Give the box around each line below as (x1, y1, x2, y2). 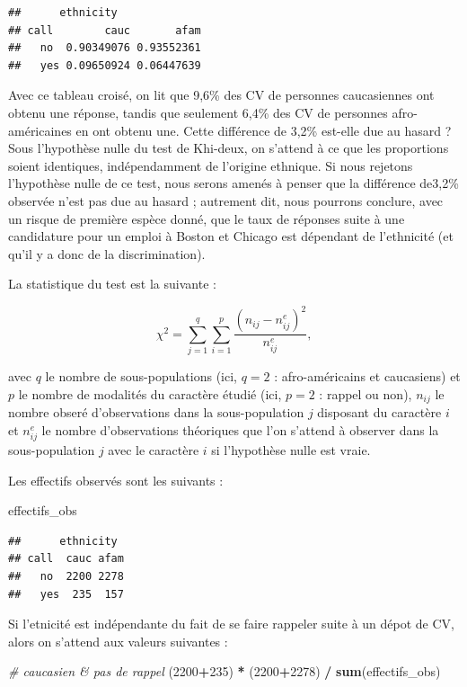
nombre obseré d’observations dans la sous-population (8, 403, 304, 422)
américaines (8, 120, 72, 139)
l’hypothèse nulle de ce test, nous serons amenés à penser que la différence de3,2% (8, 174, 459, 192)
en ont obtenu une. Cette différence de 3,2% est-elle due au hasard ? (75, 120, 452, 139)
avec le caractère (108, 440, 199, 459)
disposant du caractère (317, 403, 442, 422)
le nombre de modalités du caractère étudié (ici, (18, 384, 282, 403)
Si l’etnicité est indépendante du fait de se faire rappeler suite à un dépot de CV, (8, 614, 454, 633)
